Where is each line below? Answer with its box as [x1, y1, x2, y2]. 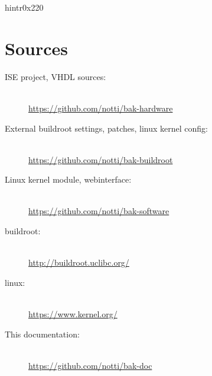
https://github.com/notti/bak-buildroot [28, 153, 173, 165]
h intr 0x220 [5, 1, 44, 13]
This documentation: [5, 327, 80, 340]
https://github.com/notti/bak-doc [28, 359, 152, 371]
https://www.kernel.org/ [28, 308, 118, 320]
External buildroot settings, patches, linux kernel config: [5, 122, 208, 134]
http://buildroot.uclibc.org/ [28, 256, 129, 269]
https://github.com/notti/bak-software [28, 205, 169, 217]
